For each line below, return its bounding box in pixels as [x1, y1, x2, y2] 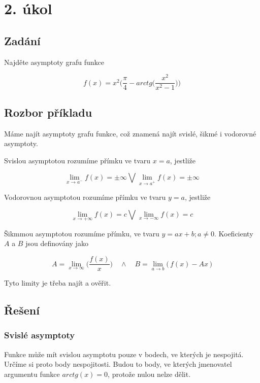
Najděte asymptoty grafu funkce [4, 56, 104, 67]
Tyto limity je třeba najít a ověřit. [4, 277, 111, 288]
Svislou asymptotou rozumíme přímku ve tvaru [4, 155, 151, 165]
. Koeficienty [214, 228, 253, 238]
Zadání [4, 32, 41, 48]
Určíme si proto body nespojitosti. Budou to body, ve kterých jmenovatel [4, 359, 232, 369]
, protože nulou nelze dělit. [108, 368, 191, 379]
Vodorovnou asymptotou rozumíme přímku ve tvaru [4, 192, 166, 202]
